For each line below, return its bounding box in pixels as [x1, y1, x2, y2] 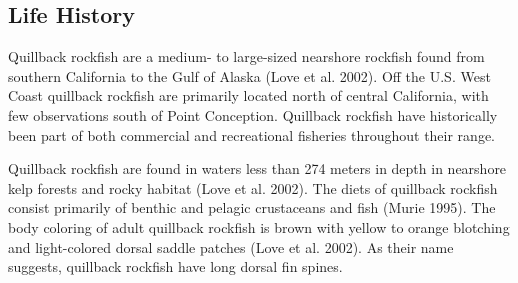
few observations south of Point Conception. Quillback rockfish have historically [8, 104, 498, 125]
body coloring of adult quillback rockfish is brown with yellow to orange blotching [8, 216, 510, 237]
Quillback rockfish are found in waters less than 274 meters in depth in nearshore [8, 158, 507, 179]
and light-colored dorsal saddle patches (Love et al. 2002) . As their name [8, 236, 454, 257]
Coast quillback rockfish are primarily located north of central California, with [8, 85, 489, 106]
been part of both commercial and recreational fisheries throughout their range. [8, 124, 496, 145]
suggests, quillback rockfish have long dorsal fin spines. [8, 256, 343, 277]
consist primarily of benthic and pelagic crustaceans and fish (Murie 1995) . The [8, 197, 496, 218]
